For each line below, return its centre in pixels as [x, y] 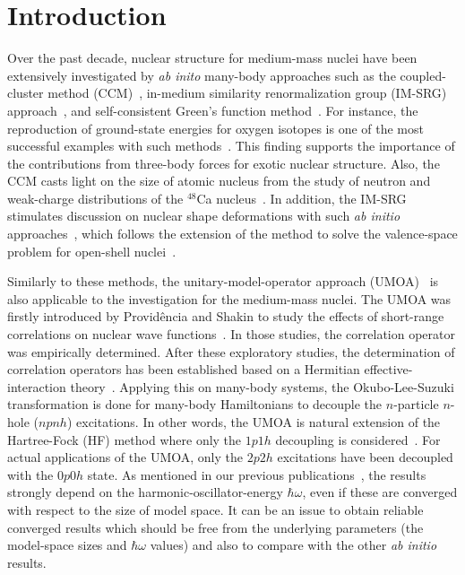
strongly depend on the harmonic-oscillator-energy [145, 492]
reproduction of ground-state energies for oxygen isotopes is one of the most [215, 128]
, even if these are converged [380, 492]
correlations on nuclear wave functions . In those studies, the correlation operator [232, 334]
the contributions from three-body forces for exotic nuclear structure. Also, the [224, 163]
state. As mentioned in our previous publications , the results [257, 474]
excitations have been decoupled [365, 457]
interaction [37, 386]
